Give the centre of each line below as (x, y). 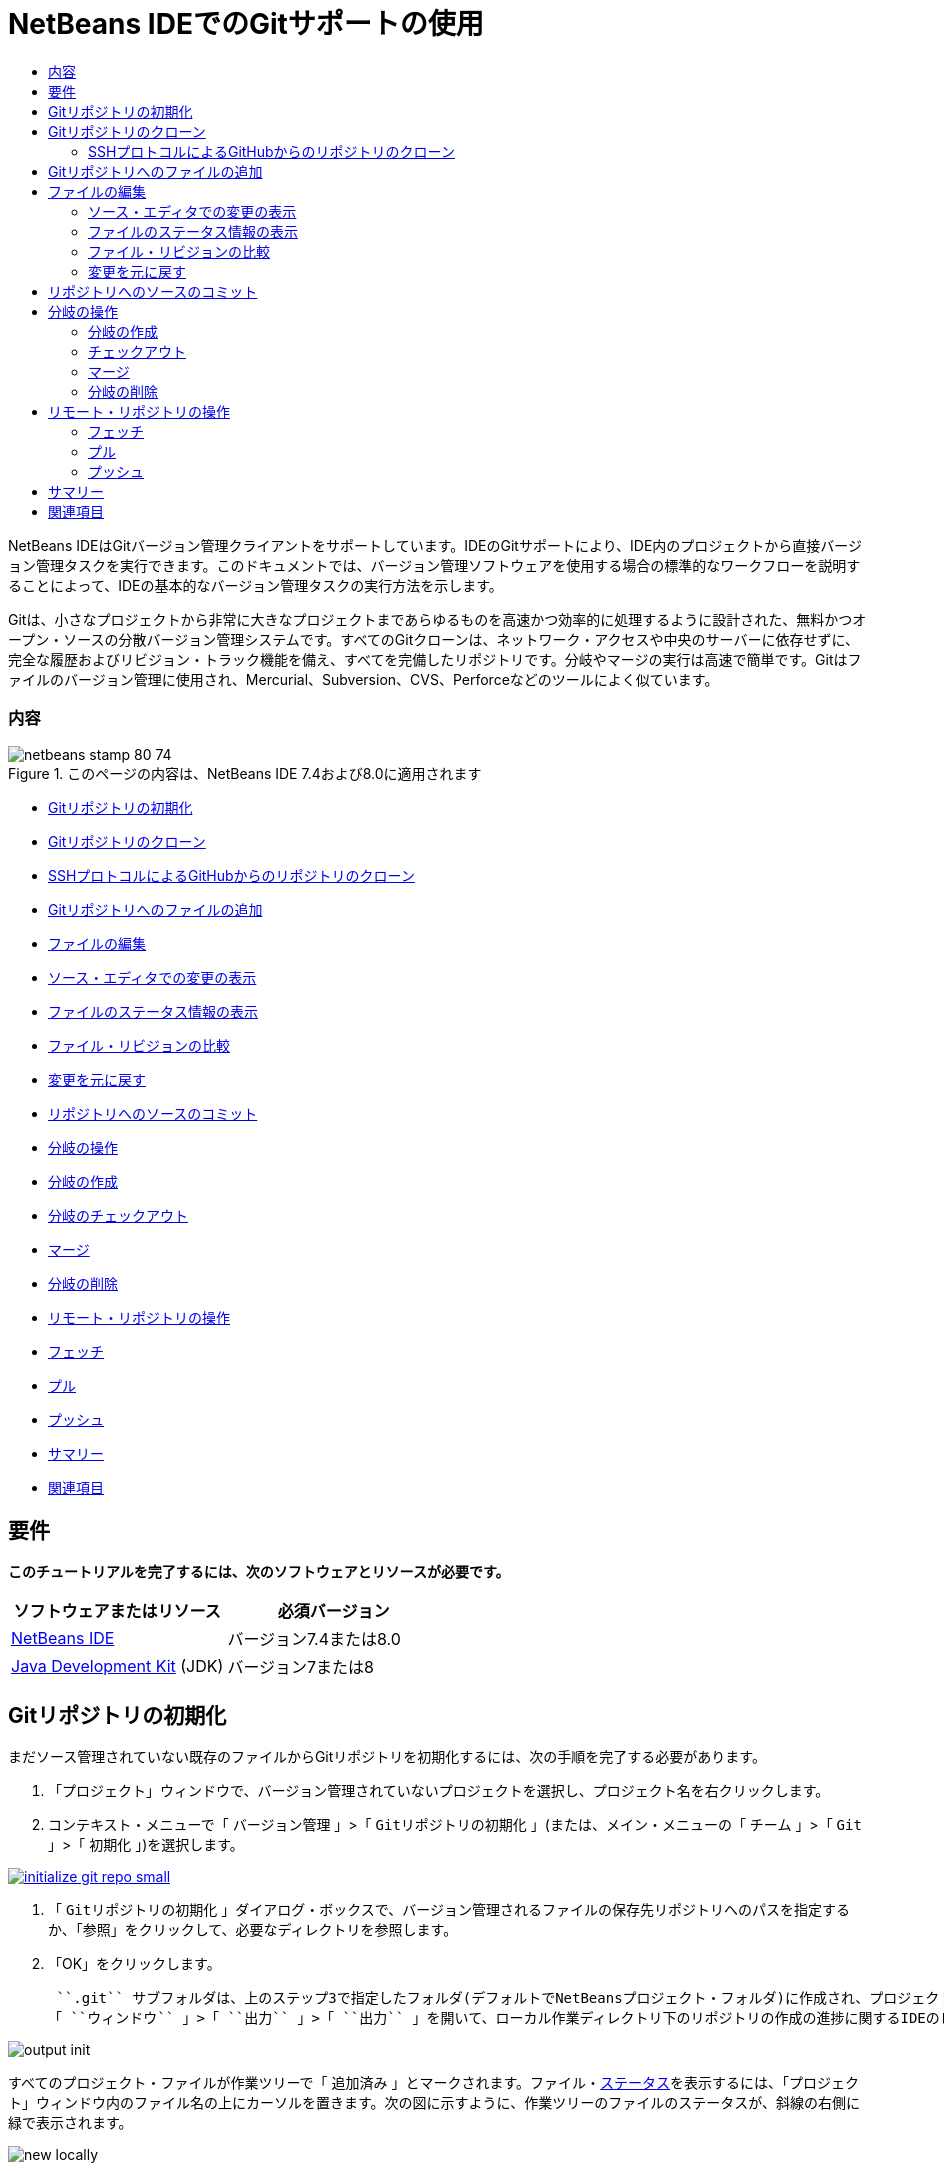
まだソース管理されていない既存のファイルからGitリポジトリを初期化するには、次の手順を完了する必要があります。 (387, 1757)
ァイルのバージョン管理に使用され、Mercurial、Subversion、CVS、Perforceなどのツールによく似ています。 (363, 679)
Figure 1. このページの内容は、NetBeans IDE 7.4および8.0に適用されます (245, 773)
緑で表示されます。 (70, 2123)
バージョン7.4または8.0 (314, 1639)
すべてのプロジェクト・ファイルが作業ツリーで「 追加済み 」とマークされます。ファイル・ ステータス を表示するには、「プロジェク (434, 2083)
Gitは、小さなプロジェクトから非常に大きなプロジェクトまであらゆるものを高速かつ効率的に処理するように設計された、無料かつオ (437, 619)
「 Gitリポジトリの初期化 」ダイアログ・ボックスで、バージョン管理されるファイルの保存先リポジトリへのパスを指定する (449, 1910)
